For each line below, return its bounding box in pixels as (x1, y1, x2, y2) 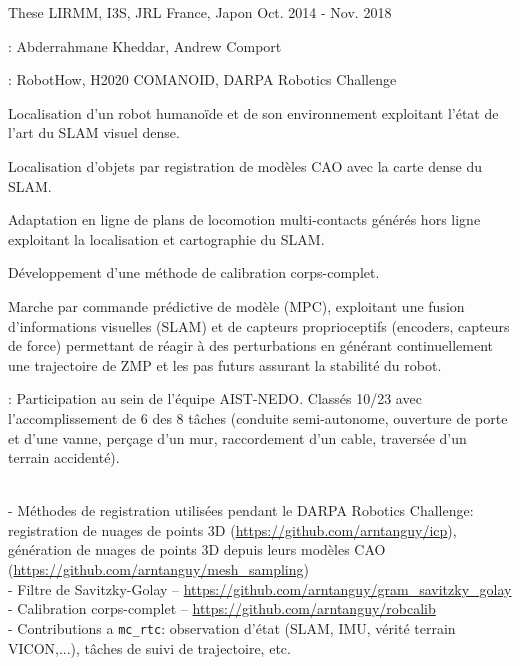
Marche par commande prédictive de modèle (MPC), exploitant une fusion (8, 295, 465, 316)
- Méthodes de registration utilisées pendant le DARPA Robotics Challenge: (8, 500, 474, 521)
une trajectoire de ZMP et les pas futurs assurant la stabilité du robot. (8, 354, 442, 375)
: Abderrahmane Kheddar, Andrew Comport (8, 35, 282, 56)
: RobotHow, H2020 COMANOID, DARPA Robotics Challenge (8, 69, 397, 90)
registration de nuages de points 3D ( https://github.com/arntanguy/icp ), (8, 519, 457, 540)
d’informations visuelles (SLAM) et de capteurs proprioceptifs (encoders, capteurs (8, 315, 510, 336)
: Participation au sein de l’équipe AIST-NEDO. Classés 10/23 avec (8, 388, 422, 409)
